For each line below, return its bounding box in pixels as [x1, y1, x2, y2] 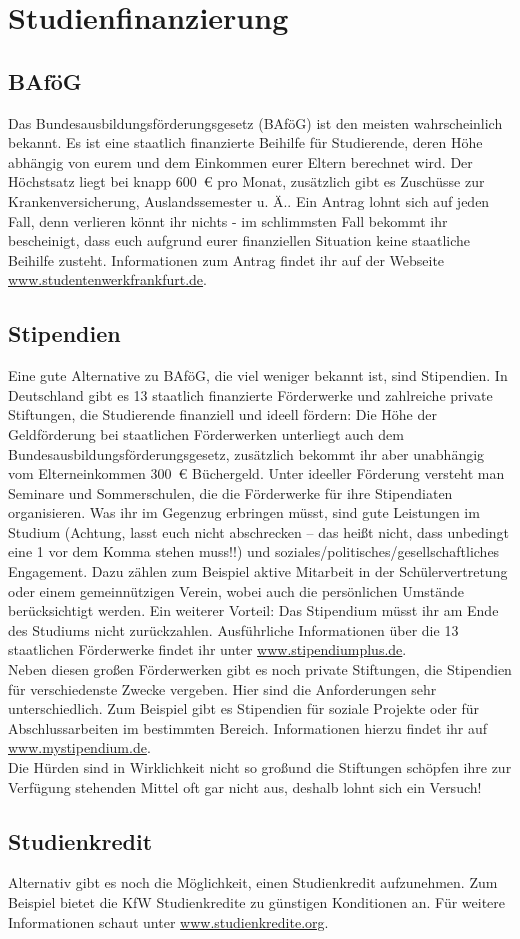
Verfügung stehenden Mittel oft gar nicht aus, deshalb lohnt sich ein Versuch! [8, 776, 482, 797]
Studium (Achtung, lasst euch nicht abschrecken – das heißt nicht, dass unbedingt [8, 521, 510, 542]
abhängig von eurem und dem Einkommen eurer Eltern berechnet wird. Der [8, 151, 473, 172]
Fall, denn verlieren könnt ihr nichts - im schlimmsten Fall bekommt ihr [8, 210, 448, 231]
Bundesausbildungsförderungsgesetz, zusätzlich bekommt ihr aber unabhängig [8, 443, 485, 464]
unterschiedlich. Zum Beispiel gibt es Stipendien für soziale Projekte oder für [8, 698, 480, 719]
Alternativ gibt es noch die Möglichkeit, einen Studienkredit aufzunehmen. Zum [8, 872, 498, 893]
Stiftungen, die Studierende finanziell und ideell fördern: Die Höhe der [8, 404, 437, 425]
